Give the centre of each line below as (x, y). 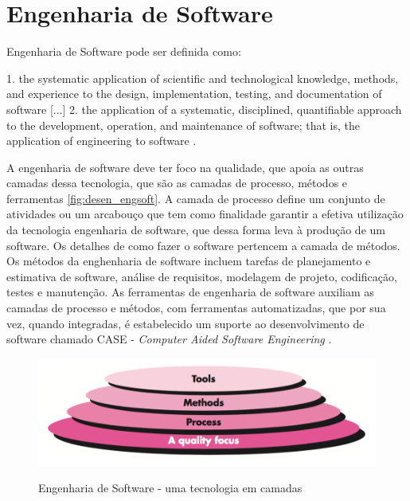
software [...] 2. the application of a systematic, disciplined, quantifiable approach (204, 109)
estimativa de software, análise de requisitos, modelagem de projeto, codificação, (202, 276)
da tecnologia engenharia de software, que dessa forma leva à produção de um (196, 230)
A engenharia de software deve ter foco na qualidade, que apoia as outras (185, 167)
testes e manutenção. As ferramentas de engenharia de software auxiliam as (190, 292)
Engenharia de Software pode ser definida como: (124, 51)
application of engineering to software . (102, 141)
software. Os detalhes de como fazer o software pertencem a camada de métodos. (203, 245)
